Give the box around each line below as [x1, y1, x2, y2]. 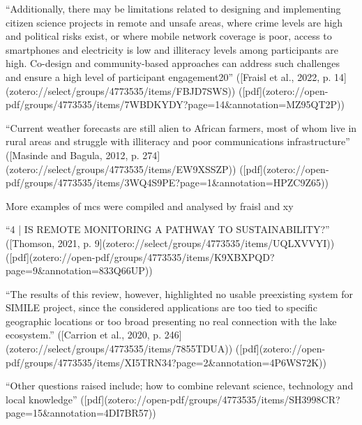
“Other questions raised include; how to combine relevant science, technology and [6, 378, 354, 393]
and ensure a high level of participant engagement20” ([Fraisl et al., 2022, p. [6, 69, 331, 84]
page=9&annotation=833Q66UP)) [6, 263, 153, 278]
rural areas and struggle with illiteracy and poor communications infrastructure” [6, 134, 350, 149]
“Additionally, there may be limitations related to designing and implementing [6, 1, 341, 15]
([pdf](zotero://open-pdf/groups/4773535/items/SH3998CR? [80, 392, 340, 406]
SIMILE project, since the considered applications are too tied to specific [6, 300, 317, 315]
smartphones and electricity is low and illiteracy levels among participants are [6, 42, 338, 57]
